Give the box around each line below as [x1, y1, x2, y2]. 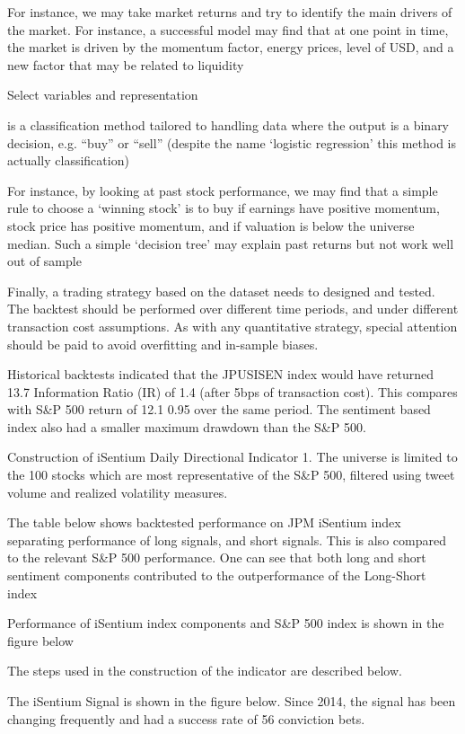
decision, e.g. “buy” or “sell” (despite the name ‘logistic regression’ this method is [7, 133, 457, 152]
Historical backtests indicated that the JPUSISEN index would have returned [7, 365, 434, 384]
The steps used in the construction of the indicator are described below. [7, 661, 402, 680]
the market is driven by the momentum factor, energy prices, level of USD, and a [7, 38, 454, 57]
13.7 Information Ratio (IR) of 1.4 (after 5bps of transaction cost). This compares [7, 382, 458, 401]
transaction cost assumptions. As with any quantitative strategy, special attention [7, 316, 458, 335]
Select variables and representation [7, 85, 198, 104]
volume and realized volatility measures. [7, 482, 228, 501]
